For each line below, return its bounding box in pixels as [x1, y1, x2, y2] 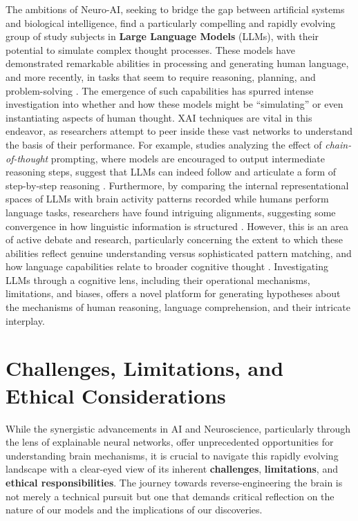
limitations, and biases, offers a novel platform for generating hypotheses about [6, 286, 341, 301]
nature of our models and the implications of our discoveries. [6, 502, 263, 517]
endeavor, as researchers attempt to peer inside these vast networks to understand [6, 124, 353, 138]
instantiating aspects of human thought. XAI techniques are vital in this [6, 110, 312, 124]
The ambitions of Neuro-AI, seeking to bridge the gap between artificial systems [6, 2, 345, 16]
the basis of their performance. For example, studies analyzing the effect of [6, 137, 322, 151]
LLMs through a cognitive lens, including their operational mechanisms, [6, 272, 310, 287]
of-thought [6, 151, 48, 165]
